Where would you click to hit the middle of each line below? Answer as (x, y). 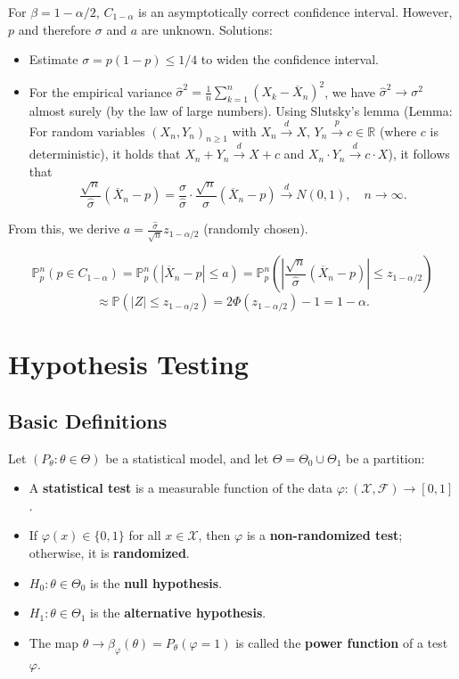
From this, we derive (64, 229)
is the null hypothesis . (156, 582)
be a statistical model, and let (187, 458)
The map (54, 642)
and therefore (55, 29)
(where (398, 131)
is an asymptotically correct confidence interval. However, (295, 12)
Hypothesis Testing (128, 364)
